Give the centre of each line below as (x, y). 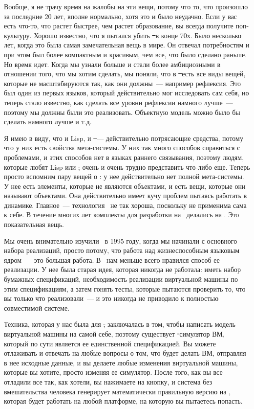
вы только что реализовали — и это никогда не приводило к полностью (111, 298)
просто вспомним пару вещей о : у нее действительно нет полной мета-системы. (124, 176)
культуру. (18, 35)
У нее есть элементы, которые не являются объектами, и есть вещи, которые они (125, 186)
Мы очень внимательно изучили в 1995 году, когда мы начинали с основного (121, 240)
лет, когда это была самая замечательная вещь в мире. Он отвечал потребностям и (127, 45)
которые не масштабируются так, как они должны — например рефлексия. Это (123, 83)
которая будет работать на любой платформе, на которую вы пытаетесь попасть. (123, 401)
